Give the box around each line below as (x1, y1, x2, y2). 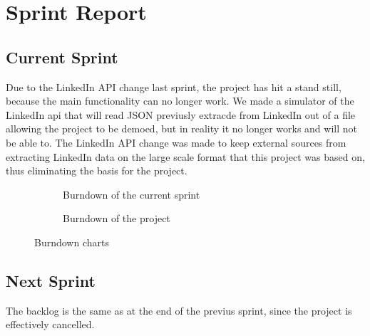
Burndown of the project (63, 211, 170, 226)
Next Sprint (6, 269, 96, 291)
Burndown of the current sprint (63, 187, 200, 201)
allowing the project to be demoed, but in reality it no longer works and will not (6, 121, 357, 136)
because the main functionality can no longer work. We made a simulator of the (6, 93, 354, 108)
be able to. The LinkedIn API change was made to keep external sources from (6, 135, 346, 149)
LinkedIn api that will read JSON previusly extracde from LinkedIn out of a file (6, 107, 356, 122)
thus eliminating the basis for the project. (6, 163, 187, 178)
